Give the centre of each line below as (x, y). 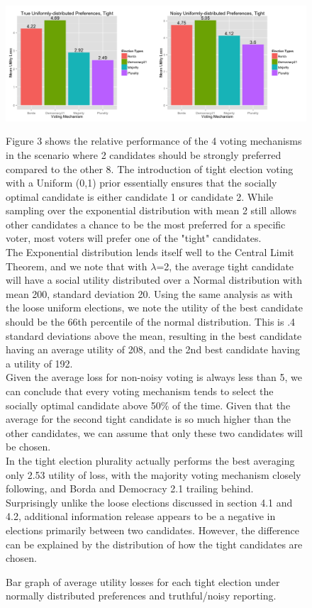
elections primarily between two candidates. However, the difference (153, 530)
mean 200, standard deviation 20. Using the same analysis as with (149, 293)
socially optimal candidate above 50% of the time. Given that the (148, 405)
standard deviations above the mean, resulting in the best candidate (154, 335)
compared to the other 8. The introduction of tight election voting (150, 168)
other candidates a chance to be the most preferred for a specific (146, 224)
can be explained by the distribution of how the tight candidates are (154, 544)
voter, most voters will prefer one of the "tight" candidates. (134, 238)
